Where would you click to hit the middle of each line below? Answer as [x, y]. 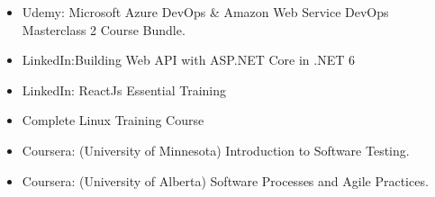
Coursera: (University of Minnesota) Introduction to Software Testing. [216, 150]
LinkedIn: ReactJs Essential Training [124, 90]
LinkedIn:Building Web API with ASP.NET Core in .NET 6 [188, 60]
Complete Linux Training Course [113, 120]
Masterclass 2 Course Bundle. [104, 29]
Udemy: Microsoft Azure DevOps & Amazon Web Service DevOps [205, 12]
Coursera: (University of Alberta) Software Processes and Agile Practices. [225, 180]
